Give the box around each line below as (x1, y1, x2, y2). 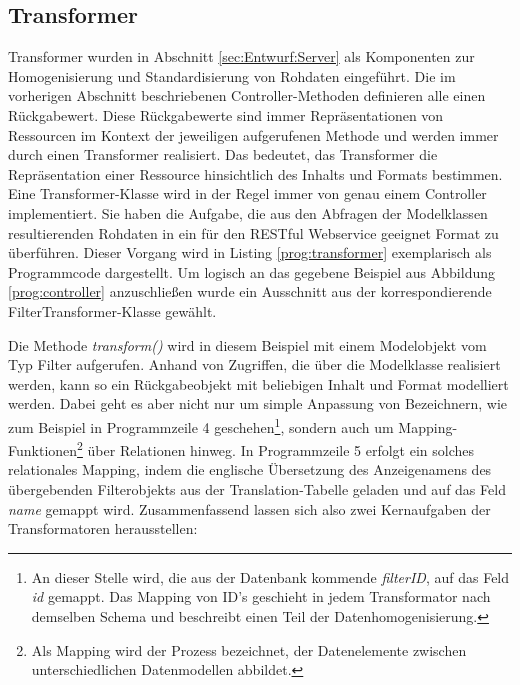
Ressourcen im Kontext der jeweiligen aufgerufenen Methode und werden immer (8, 124, 499, 145)
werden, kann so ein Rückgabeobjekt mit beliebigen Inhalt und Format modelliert (8, 373, 509, 394)
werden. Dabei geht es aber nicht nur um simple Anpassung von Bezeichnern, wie (8, 393, 507, 414)
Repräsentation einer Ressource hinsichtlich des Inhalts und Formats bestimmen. (8, 163, 503, 184)
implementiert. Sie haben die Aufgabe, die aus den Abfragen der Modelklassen (8, 202, 488, 223)
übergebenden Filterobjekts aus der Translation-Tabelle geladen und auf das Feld (8, 478, 506, 499)
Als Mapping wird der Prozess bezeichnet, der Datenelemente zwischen (31, 639, 467, 660)
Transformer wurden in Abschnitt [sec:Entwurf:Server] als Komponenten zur (8, 46, 475, 67)
